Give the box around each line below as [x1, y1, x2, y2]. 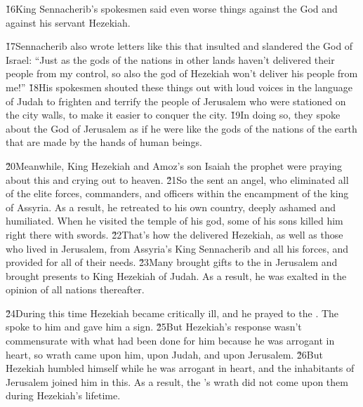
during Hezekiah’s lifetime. [6, 388, 121, 403]
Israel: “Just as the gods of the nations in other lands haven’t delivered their [6, 52, 335, 67]
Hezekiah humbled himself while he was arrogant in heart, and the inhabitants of [6, 361, 355, 375]
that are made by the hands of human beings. [6, 135, 202, 149]
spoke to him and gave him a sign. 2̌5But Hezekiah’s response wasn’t [6, 319, 302, 334]
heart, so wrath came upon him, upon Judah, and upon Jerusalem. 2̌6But [6, 347, 324, 361]
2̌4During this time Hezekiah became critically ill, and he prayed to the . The [6, 305, 339, 320]
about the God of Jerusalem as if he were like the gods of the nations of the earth [6, 121, 357, 135]
